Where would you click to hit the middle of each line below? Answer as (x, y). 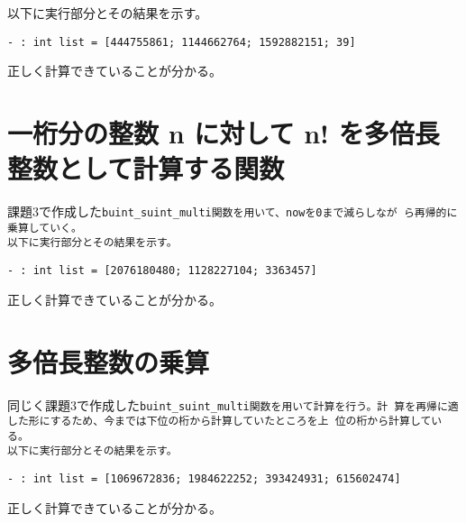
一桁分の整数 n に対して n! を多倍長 (224, 133)
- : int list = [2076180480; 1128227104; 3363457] (162, 271)
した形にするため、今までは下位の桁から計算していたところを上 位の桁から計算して (219, 422)
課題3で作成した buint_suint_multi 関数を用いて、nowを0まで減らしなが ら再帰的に (233, 211)
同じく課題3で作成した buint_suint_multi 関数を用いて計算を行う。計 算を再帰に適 (233, 404)
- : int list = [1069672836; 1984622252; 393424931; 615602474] (204, 479)
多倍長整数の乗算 (109, 361)
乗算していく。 (45, 228)
